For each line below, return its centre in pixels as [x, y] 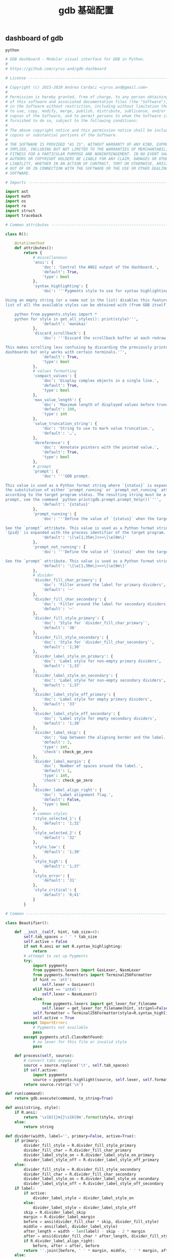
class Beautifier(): [27, 923]
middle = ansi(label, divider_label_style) [71, 1227]
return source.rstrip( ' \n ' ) [53, 1084]
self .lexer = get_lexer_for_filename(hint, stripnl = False [105, 1008]
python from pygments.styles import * [56, 314]
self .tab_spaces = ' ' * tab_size [60, 937]
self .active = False [46, 942]
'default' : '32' [59, 837]
